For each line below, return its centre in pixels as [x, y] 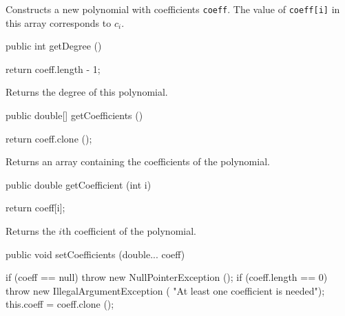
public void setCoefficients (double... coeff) [95, 254]
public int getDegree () [54, 46]
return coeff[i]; [35, 208]
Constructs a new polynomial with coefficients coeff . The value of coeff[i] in [173, 9]
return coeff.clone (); [49, 138]
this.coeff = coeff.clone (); [60, 304]
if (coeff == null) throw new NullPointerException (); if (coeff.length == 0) [167, 277]
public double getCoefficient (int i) [79, 184]
